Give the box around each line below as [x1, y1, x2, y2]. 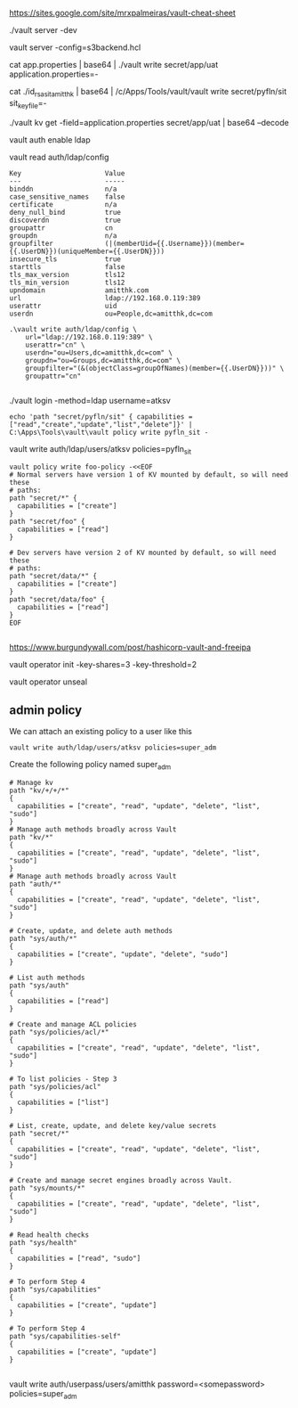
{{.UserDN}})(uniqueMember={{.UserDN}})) [9, 247, 165, 256]
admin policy [9, 702, 83, 717]
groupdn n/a [9, 231, 117, 240]
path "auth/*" [9, 880, 62, 888]
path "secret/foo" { [9, 517, 86, 527]
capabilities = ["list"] [17, 1098, 109, 1107]
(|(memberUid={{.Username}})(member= [104, 239, 245, 248]
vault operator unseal [9, 676, 87, 687]
